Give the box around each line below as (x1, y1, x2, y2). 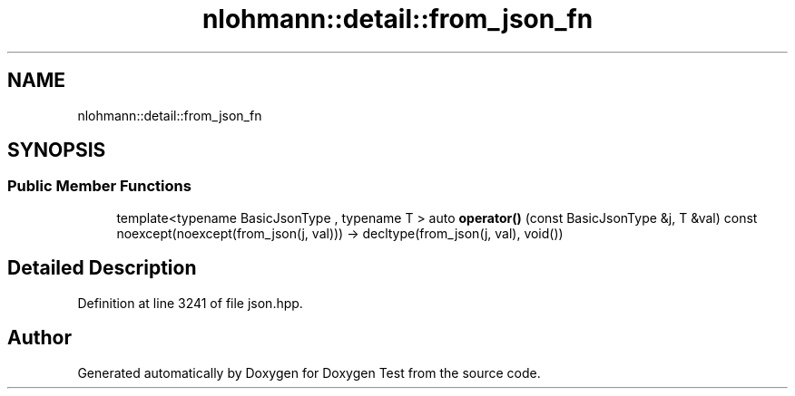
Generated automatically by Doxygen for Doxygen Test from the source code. (77, 364, 541, 381)
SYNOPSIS (7, 139, 106, 162)
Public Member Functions (7, 177, 191, 196)
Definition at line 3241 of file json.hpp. (77, 295, 303, 311)
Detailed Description (7, 256, 197, 280)
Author (7, 326, 72, 350)
